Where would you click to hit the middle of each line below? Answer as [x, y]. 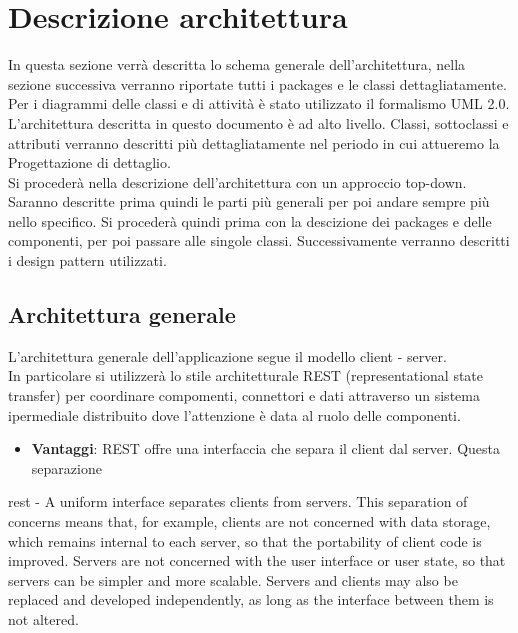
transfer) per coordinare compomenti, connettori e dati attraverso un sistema [244, 395]
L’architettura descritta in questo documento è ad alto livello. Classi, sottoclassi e [258, 122]
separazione [66, 467]
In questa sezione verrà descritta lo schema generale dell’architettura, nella [237, 64]
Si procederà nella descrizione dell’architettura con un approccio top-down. [237, 181]
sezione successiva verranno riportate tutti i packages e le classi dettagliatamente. [257, 83]
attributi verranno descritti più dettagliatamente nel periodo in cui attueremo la [254, 142]
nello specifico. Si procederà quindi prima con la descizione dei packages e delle [250, 220]
